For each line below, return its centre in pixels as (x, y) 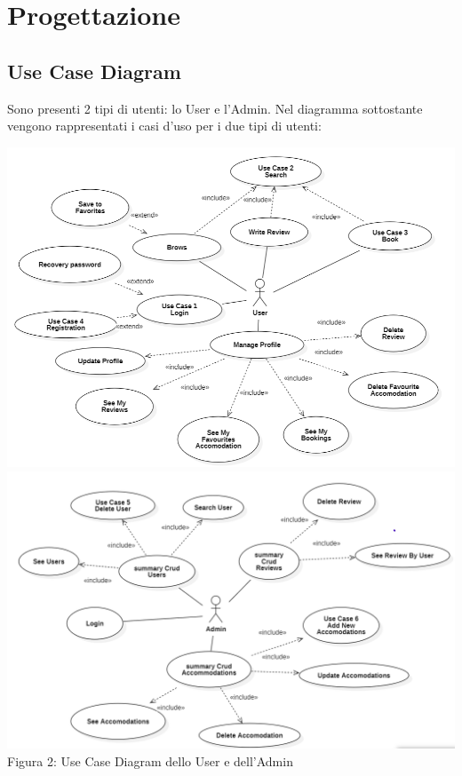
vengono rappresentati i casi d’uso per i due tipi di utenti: (164, 126)
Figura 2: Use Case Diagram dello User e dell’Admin (150, 760)
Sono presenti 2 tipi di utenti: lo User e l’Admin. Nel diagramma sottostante (215, 108)
